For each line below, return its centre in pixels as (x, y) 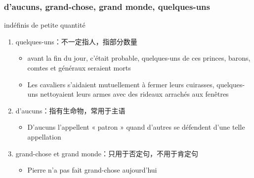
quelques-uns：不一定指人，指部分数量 (76, 41)
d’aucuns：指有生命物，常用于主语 (70, 110)
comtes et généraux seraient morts (79, 68)
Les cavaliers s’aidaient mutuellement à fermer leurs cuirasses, (121, 84)
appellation (44, 136)
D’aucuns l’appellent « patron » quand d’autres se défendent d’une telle (136, 127)
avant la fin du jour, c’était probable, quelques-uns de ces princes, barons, (139, 58)
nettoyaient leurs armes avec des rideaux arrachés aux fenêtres (134, 94)
